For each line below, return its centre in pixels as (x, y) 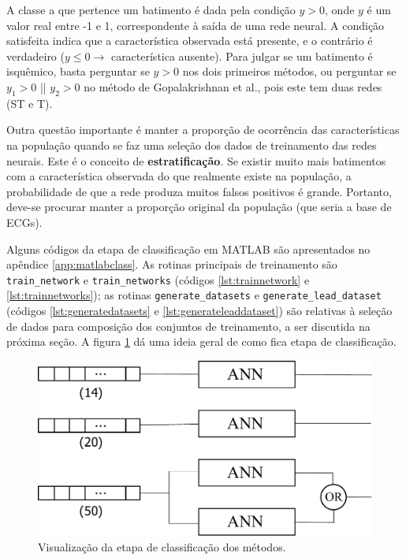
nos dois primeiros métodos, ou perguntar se (289, 71)
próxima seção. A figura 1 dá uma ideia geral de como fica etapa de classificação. (201, 341)
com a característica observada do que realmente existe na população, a (179, 176)
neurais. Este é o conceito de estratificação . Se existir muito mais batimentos (196, 160)
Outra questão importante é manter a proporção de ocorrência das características (203, 130)
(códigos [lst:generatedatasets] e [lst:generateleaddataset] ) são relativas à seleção (199, 311)
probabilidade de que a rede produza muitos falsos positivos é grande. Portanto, (199, 191)
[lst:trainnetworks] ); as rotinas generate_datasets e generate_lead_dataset (194, 295)
